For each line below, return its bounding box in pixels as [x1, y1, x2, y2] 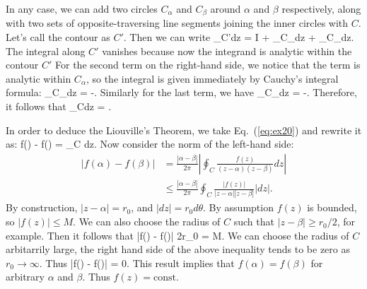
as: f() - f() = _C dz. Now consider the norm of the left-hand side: [6, 136, 294, 151]
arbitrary [6, 269, 45, 284]
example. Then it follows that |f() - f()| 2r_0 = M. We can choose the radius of [6, 228, 349, 242]
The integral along [6, 43, 86, 58]
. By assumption [203, 200, 274, 215]
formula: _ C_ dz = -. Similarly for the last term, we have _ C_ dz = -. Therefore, [6, 85, 357, 100]
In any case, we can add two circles [6, 1, 158, 16]
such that [233, 214, 274, 229]
